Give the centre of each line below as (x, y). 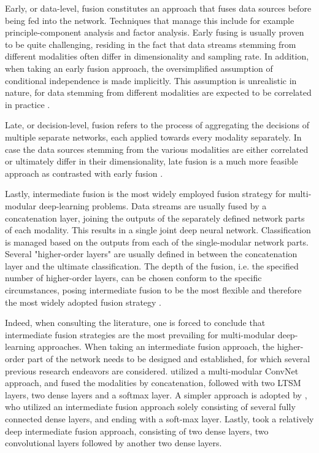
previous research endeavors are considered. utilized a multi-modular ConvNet (152, 370)
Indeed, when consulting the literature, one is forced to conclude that (135, 323)
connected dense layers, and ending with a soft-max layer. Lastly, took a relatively (159, 419)
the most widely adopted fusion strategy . (83, 302)
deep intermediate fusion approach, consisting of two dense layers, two (137, 431)
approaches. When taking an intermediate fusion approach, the (156, 347)
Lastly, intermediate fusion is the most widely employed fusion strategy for (145, 194)
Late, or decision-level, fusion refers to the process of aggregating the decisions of (157, 125)
